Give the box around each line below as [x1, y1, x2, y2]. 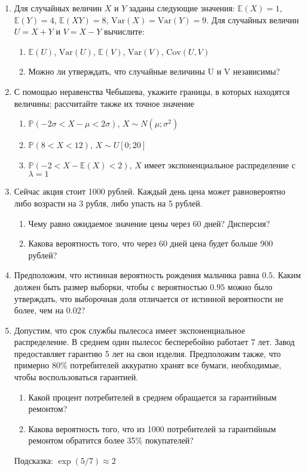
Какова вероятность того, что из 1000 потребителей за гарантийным [28, 422, 276, 435]
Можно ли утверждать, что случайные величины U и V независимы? [28, 65, 280, 78]
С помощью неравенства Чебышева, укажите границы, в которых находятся [14, 85, 290, 97]
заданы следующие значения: [129, 2, 235, 14]
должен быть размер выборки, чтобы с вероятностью [14, 280, 207, 293]
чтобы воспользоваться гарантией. [14, 371, 139, 383]
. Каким [273, 269, 301, 281]
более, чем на [14, 304, 64, 316]
